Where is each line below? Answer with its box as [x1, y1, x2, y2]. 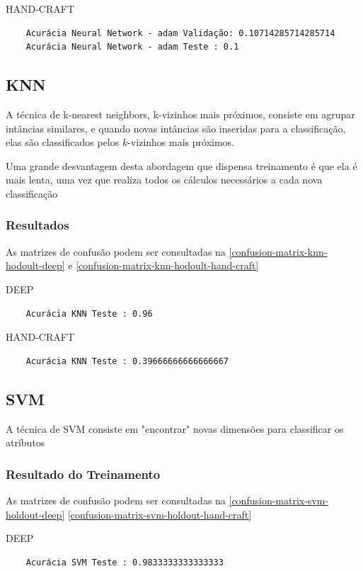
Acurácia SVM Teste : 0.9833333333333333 [25, 557, 224, 567]
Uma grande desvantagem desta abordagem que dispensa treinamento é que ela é [6, 158, 357, 173]
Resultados [6, 216, 69, 234]
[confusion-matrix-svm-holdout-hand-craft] [67, 507, 252, 521]
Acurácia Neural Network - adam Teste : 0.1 [25, 42, 239, 52]
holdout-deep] [6, 507, 65, 521]
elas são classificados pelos [6, 135, 120, 149]
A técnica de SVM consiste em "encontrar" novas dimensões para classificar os [6, 421, 344, 436]
